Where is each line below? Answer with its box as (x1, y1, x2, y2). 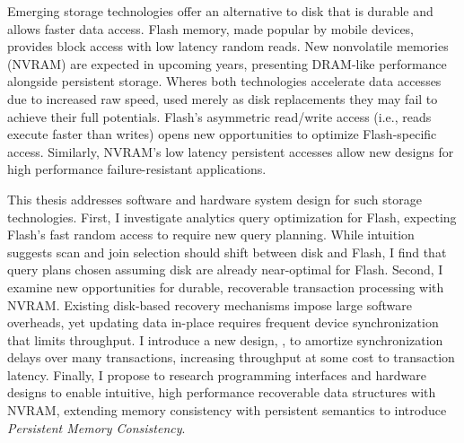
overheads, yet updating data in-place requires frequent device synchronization (7, 313, 439, 332)
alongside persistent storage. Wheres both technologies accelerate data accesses (7, 72, 442, 91)
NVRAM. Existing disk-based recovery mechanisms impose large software (7, 295, 412, 314)
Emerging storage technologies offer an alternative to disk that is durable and (7, 2, 433, 20)
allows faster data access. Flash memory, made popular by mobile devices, (7, 19, 415, 38)
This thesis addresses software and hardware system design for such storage (7, 189, 422, 208)
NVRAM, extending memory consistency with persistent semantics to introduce (7, 401, 447, 420)
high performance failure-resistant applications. (7, 160, 267, 178)
